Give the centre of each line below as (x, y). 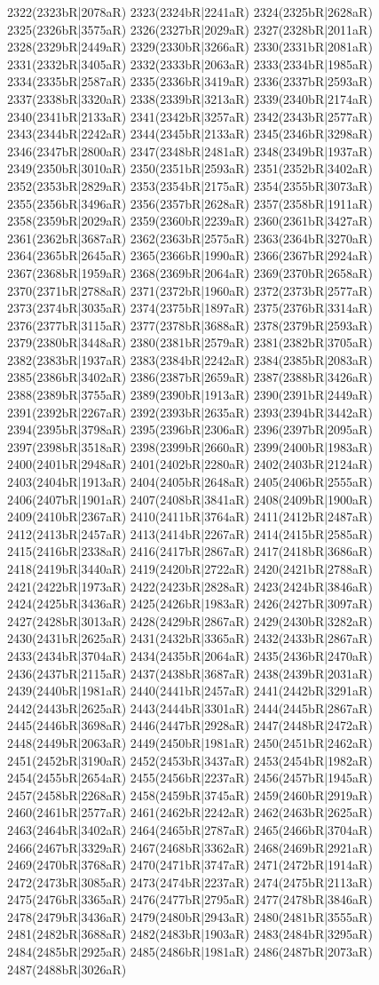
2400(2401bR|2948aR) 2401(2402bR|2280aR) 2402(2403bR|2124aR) (190, 464)
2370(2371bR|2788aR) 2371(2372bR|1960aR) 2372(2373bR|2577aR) (190, 290)
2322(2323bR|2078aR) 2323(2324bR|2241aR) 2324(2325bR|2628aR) (190, 12)
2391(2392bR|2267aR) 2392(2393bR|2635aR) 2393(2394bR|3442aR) (190, 412)
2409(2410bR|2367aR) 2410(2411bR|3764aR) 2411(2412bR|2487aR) (190, 516)
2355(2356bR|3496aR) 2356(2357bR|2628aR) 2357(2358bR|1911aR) (190, 203)
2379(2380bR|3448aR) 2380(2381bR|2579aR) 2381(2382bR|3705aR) (190, 342)
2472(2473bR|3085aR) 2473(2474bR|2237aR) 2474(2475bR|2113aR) (190, 882)
